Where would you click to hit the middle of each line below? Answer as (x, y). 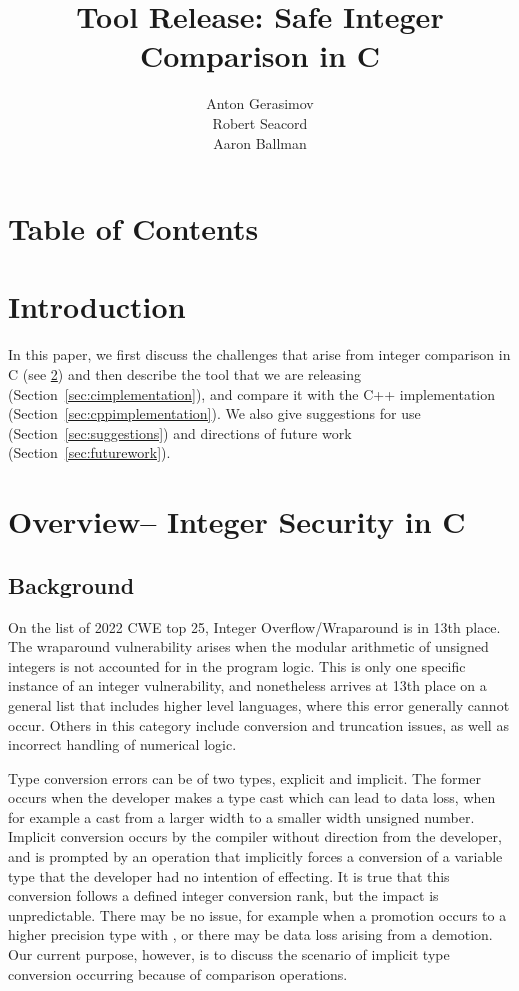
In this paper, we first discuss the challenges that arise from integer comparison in (259, 354)
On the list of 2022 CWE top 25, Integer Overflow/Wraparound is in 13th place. (254, 626)
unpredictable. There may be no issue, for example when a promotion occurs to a (257, 914)
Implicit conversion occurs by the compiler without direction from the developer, (255, 836)
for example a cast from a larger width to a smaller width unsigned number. (241, 816)
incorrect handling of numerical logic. (122, 744)
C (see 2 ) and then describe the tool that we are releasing (185, 374)
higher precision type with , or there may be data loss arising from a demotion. (250, 934)
